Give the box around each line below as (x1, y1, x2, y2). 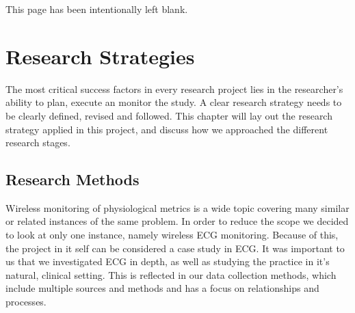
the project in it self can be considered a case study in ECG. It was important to (5, 241, 345, 255)
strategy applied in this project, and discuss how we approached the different (5, 122, 328, 136)
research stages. (5, 135, 70, 150)
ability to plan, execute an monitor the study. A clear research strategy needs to (5, 95, 342, 109)
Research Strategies (5, 42, 195, 70)
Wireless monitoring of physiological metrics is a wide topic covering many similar (5, 200, 350, 215)
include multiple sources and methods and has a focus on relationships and (5, 281, 319, 295)
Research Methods (5, 169, 140, 190)
